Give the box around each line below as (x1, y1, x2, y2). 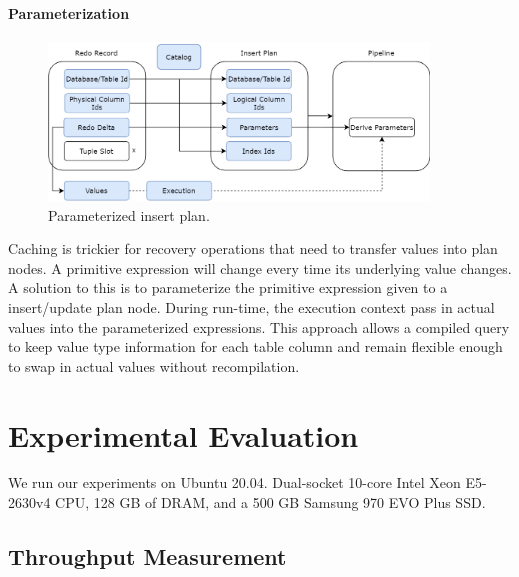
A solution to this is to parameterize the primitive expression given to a (8, 277, 448, 298)
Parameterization (8, 2, 130, 23)
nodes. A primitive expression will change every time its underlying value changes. (8, 257, 512, 278)
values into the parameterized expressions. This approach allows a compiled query (8, 316, 510, 337)
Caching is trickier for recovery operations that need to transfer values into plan (8, 238, 498, 259)
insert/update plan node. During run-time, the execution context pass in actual (8, 296, 495, 317)
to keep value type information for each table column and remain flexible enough (8, 336, 503, 357)
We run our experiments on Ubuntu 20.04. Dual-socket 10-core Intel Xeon (8, 472, 461, 493)
